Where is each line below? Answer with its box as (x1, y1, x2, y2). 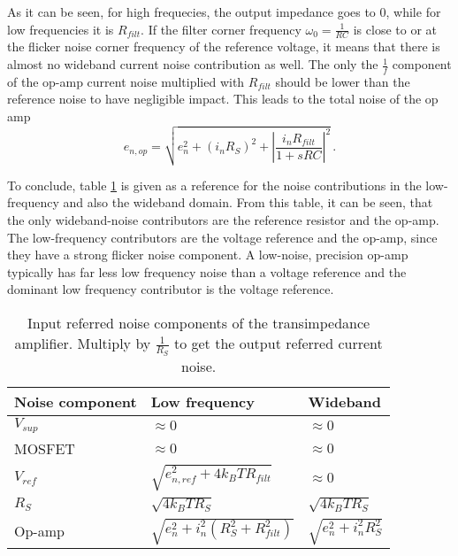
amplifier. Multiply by (14, 332, 151, 353)
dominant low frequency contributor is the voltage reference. (7, 280, 334, 298)
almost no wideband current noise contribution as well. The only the (7, 55, 378, 73)
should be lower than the (275, 72, 410, 90)
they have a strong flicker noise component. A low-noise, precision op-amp (7, 245, 408, 264)
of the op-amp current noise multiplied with (7, 72, 245, 90)
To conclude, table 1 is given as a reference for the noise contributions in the (7, 175, 422, 194)
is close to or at (353, 19, 438, 38)
